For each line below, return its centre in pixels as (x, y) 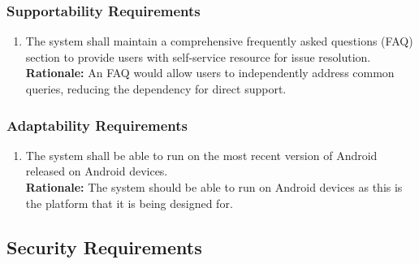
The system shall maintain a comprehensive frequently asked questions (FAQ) (219, 41)
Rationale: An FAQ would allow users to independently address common (210, 73)
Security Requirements (104, 247)
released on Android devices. (97, 171)
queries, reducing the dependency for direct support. (156, 89)
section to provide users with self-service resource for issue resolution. (198, 56)
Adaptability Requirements (97, 125)
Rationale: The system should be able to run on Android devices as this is (214, 187)
